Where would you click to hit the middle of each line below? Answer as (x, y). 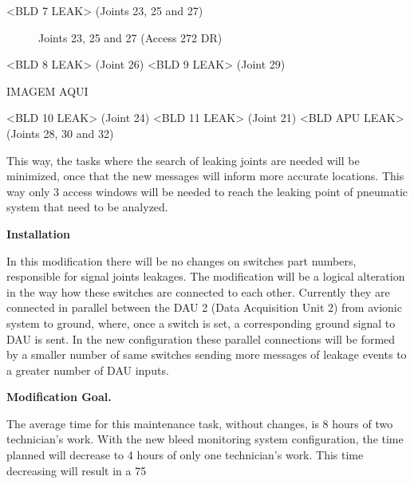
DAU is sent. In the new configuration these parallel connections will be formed (201, 338)
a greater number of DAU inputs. (88, 370)
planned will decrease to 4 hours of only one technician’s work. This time (185, 455)
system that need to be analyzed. (87, 207)
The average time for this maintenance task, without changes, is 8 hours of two (200, 423)
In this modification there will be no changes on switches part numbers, (181, 260)
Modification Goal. (59, 397)
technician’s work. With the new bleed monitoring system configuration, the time (205, 439)
